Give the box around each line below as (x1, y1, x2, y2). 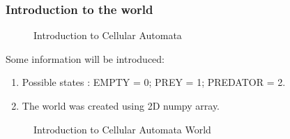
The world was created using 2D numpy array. (22, 98, 220, 112)
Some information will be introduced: (6, 51, 165, 66)
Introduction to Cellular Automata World (33, 122, 211, 136)
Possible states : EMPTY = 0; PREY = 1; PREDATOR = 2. (22, 75, 286, 89)
